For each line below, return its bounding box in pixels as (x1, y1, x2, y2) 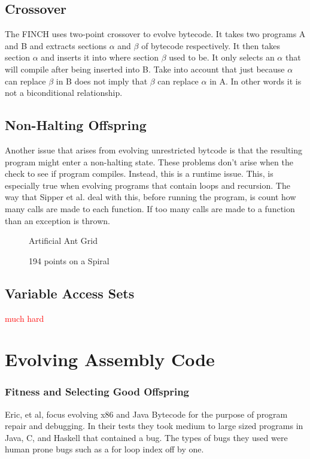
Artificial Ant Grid (29, 234, 98, 247)
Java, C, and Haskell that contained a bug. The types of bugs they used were (5, 431, 288, 443)
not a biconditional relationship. (5, 86, 123, 99)
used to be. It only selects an (169, 51, 275, 64)
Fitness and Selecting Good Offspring (5, 384, 190, 399)
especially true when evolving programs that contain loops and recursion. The (5, 179, 290, 191)
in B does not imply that (56, 74, 148, 87)
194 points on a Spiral (29, 254, 110, 267)
